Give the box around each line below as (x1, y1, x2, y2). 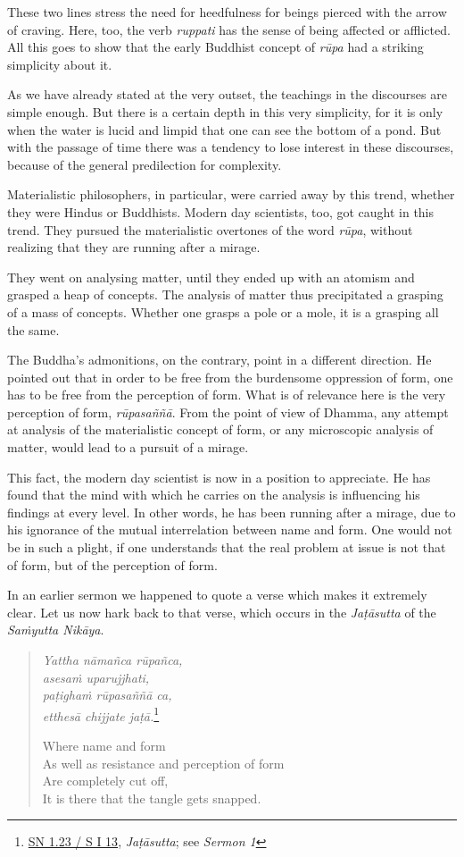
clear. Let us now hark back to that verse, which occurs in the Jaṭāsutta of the (7, 602, 436, 621)
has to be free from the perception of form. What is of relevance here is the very (7, 385, 446, 404)
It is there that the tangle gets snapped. (42, 788, 261, 807)
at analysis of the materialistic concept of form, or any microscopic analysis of (7, 420, 434, 439)
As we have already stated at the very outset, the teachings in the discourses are (7, 85, 447, 104)
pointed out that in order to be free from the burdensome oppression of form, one (7, 367, 453, 386)
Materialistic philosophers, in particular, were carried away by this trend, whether (7, 185, 455, 204)
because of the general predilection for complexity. (7, 155, 282, 173)
